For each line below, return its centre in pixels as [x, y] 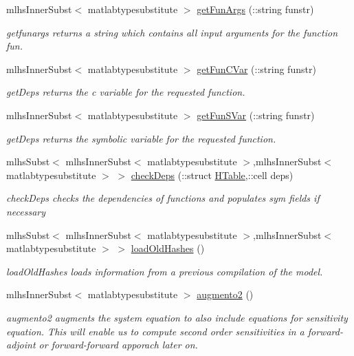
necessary [26, 211]
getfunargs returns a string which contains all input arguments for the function [172, 32]
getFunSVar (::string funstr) [256, 115]
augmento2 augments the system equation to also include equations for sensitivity [177, 317]
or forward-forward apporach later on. [118, 345]
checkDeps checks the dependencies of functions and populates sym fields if [163, 198]
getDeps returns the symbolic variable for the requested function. [141, 138]
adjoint [21, 345]
